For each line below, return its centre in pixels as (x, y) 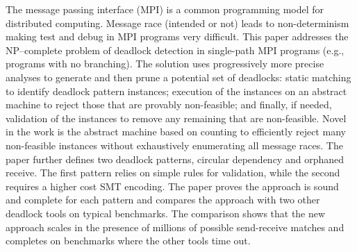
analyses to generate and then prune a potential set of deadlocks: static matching (178, 77)
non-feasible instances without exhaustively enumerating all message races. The (174, 145)
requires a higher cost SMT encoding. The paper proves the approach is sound (172, 186)
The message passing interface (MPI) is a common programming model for (165, 9)
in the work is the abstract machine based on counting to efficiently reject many (176, 132)
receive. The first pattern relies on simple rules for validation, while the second (173, 173)
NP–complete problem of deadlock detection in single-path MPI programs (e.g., (175, 50)
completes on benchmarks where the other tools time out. (128, 241)
